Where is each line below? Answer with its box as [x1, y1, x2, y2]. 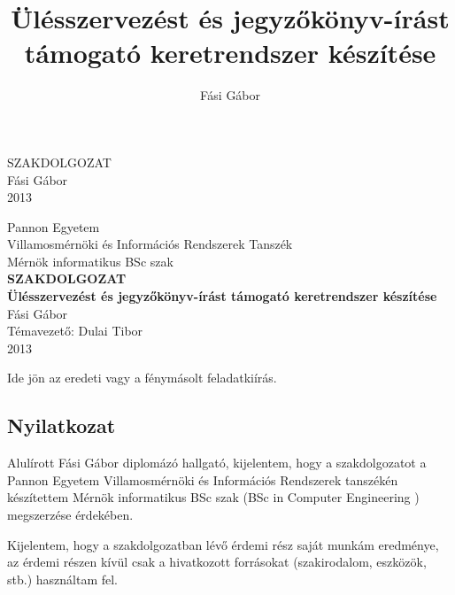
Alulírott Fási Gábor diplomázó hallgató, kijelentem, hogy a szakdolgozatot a [7, 453, 427, 472]
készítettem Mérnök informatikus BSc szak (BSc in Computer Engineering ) [7, 488, 420, 506]
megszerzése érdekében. [7, 506, 134, 524]
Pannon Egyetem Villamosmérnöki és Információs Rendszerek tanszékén [7, 470, 398, 489]
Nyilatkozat [7, 412, 116, 439]
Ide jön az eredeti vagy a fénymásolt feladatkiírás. [7, 368, 277, 387]
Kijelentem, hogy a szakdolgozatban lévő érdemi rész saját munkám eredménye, [7, 535, 439, 553]
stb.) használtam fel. [7, 569, 118, 588]
